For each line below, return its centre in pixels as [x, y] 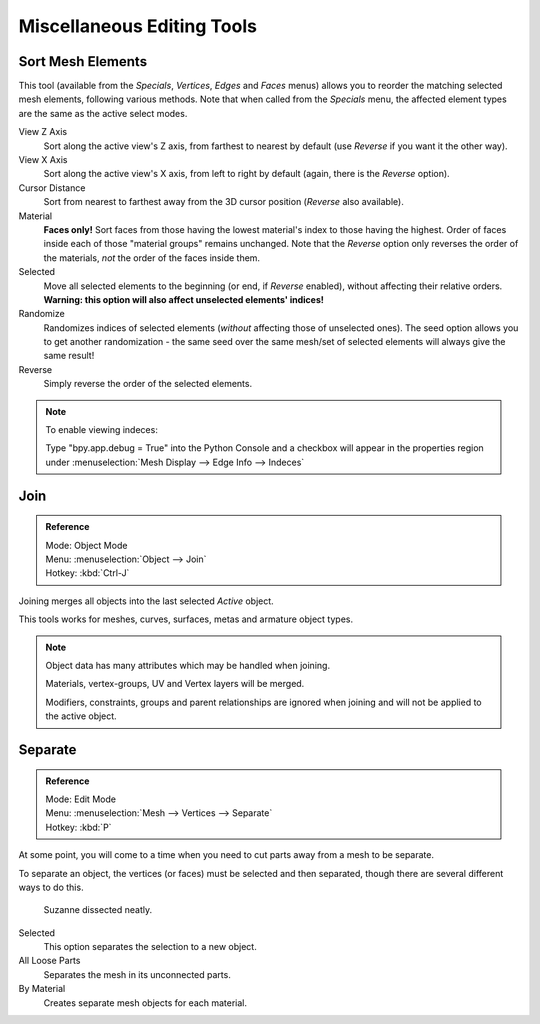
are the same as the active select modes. [103, 113]
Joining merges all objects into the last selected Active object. [146, 601]
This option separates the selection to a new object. [150, 947]
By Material [42, 989]
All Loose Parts [49, 961]
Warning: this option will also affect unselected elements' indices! [184, 299]
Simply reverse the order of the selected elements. [148, 384]
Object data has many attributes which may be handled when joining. [187, 665]
